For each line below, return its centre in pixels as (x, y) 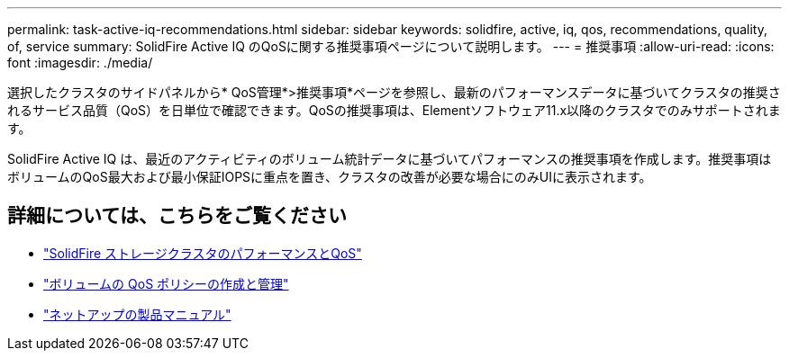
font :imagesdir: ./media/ (80, 63)
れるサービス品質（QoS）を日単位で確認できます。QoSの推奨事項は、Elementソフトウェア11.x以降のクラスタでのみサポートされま (394, 110)
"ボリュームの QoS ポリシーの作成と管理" (166, 283)
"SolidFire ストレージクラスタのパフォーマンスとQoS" (203, 253)
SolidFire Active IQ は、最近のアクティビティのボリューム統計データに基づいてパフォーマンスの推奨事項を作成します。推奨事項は (390, 159)
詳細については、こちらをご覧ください (177, 216)
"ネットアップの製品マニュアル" (137, 314)
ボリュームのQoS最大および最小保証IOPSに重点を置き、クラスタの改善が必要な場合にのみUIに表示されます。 (330, 177)
